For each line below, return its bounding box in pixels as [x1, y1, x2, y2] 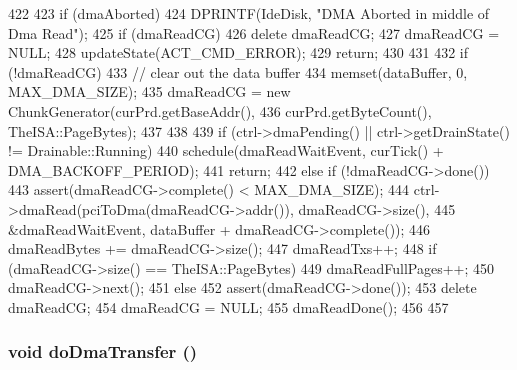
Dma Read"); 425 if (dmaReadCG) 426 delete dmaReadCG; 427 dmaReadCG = [8, 22, 500, 43]
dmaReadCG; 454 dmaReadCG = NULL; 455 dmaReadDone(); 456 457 [8, 296, 449, 317]
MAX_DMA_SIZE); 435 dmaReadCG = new [8, 81, 291, 102]
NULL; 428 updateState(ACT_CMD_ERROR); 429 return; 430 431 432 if [8, 42, 468, 63]
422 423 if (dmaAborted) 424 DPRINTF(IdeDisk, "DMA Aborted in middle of [8, 3, 490, 23]
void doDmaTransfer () [8, 339, 198, 364]
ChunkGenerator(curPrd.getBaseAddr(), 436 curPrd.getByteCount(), [8, 100, 432, 121]
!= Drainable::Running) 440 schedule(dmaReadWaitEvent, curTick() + [8, 140, 444, 161]
